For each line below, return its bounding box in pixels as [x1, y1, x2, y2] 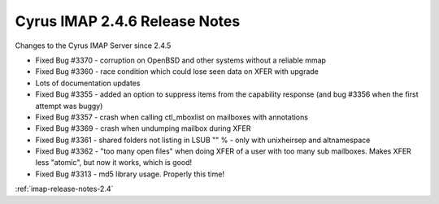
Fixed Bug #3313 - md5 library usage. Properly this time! [35, 169, 225, 179]
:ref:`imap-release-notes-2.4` [15, 184, 114, 194]
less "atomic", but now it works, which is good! [35, 158, 193, 167]
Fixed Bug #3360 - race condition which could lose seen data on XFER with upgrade [35, 67, 319, 76]
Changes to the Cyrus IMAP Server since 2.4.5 [15, 41, 172, 50]
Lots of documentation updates [35, 78, 141, 88]
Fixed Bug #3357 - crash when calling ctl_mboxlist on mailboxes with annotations [35, 112, 309, 122]
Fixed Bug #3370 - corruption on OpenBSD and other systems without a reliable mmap [35, 55, 327, 65]
